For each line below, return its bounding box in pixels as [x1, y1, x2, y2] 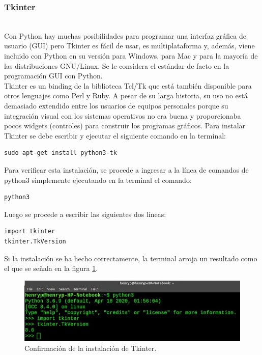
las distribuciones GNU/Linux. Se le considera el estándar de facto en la [4, 60, 229, 71]
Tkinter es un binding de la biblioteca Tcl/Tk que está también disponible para [4, 80, 252, 91]
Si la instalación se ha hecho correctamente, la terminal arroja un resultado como [4, 253, 257, 263]
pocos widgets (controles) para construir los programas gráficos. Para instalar [4, 120, 246, 131]
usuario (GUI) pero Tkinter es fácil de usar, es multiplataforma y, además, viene [4, 40, 255, 51]
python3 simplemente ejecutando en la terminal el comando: [4, 174, 192, 185]
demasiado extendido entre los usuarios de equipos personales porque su [4, 100, 228, 111]
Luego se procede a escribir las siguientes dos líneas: [4, 208, 166, 219]
